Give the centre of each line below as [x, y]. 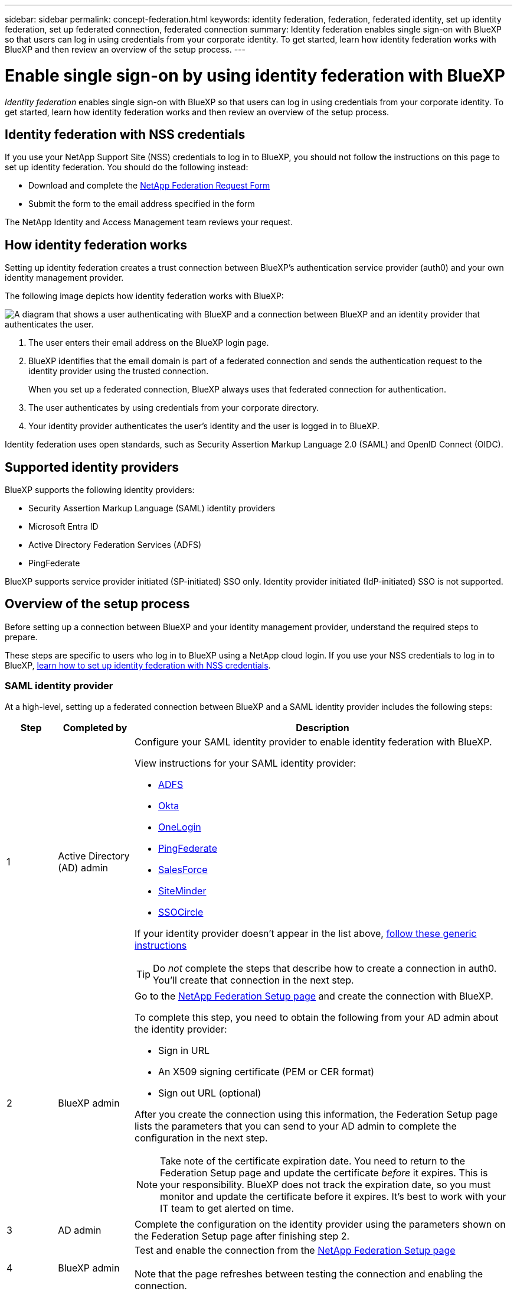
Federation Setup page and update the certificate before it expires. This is [324, 1172]
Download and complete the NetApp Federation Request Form [149, 186]
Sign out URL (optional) [210, 1093]
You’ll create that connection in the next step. [253, 980]
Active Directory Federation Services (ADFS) [115, 545]
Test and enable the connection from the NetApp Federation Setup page [295, 1250]
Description [323, 727]
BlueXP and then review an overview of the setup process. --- [125, 49]
